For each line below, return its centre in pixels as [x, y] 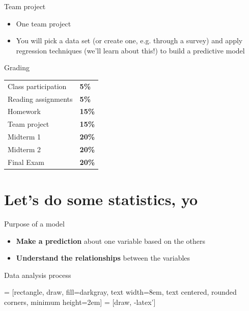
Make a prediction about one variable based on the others [111, 241]
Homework [24, 111]
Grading [17, 67]
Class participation [37, 86]
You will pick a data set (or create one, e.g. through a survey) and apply [129, 40]
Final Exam [26, 162]
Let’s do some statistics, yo [101, 199]
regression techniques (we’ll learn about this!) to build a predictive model [130, 50]
